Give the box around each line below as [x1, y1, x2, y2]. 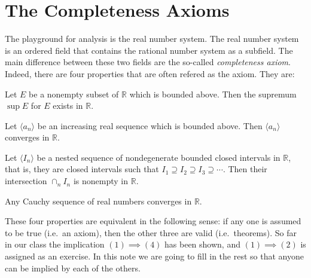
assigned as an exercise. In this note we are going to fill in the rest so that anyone [5, 250, 304, 262]
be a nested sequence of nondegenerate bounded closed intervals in [36, 151, 280, 163]
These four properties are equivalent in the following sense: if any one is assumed [5, 215, 301, 227]
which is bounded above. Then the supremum [129, 87, 297, 100]
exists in [53, 99, 83, 112]
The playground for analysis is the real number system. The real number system [5, 32, 299, 45]
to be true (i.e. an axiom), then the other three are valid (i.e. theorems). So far [5, 226, 297, 239]
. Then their [222, 163, 267, 175]
